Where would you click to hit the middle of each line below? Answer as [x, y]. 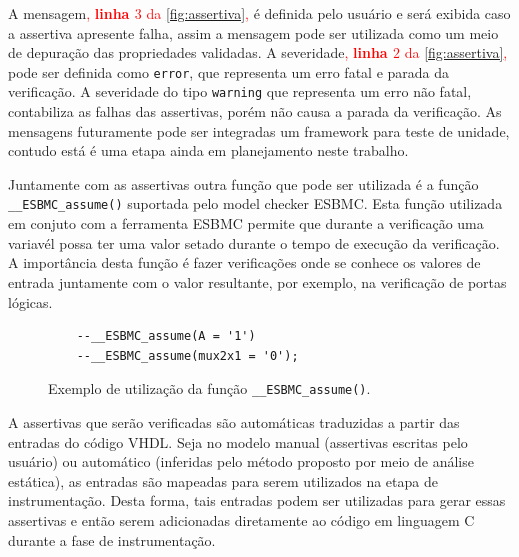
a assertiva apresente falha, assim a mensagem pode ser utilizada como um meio [253, 32]
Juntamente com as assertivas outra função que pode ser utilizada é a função [243, 183]
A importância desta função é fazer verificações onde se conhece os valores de [244, 262]
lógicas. [30, 301]
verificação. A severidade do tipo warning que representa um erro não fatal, [240, 91]
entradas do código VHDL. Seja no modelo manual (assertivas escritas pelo [238, 441]
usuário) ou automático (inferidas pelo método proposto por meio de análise [241, 461]
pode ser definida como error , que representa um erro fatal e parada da [229, 71]
